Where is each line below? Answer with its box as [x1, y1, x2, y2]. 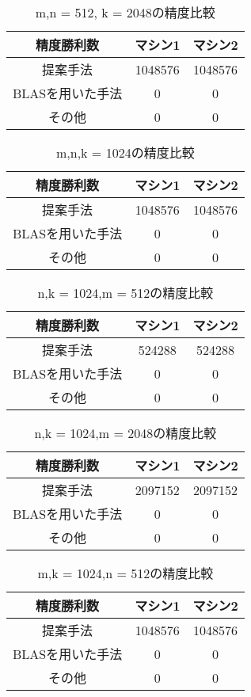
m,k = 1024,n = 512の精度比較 [37, 564, 214, 582]
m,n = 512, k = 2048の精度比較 [35, 3, 215, 21]
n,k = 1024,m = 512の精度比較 [37, 284, 214, 302]
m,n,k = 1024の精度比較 [55, 143, 195, 162]
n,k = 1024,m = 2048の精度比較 [34, 424, 217, 442]
